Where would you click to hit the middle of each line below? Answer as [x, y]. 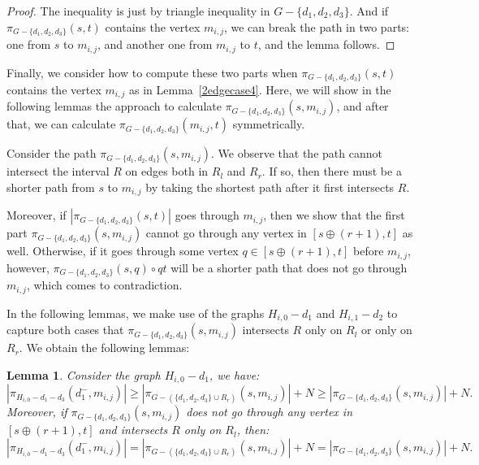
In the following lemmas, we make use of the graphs [136, 313]
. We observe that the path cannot [297, 153]
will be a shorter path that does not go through [289, 267]
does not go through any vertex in [270, 412]
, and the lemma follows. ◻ [326, 44]
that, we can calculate [61, 124]
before [369, 251]
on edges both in [167, 171]
